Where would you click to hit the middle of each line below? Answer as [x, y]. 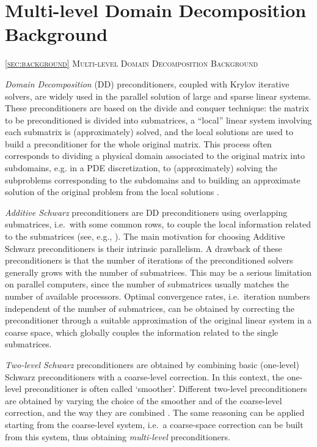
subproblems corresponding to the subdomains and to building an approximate [153, 179]
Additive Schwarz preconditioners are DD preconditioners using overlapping [146, 212]
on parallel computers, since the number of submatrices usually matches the [147, 284]
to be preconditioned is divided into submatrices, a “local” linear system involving [158, 120]
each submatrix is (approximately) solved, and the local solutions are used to [149, 132]
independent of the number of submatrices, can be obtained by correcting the [150, 308]
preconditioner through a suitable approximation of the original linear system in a [158, 320]
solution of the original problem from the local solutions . [112, 192]
